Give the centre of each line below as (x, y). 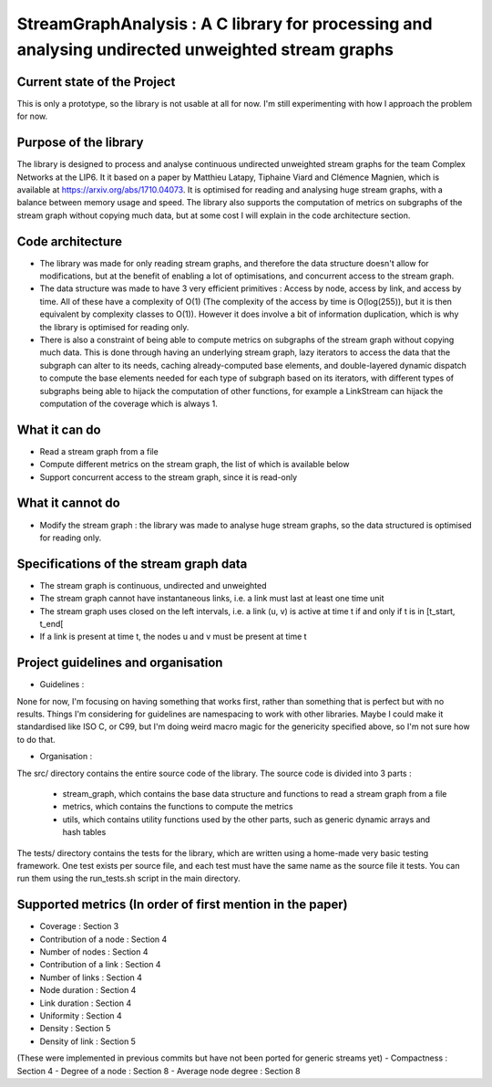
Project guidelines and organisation (120, 663)
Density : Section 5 (75, 1029)
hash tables (84, 832)
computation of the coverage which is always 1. (129, 403)
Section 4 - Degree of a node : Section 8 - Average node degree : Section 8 (159, 1071)
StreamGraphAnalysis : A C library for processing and (225, 24)
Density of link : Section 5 (88, 1041)
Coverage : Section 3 (79, 926)
